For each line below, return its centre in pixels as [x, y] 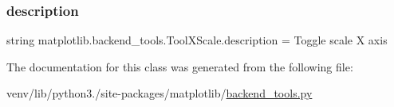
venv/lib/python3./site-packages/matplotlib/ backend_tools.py [160, 93]
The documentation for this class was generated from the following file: [180, 66]
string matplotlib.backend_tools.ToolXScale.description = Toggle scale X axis [197, 40]
